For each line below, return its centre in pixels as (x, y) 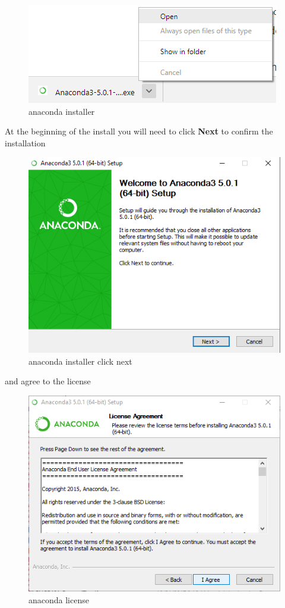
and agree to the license (48, 381)
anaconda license (59, 600)
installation (25, 142)
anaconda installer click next (80, 361)
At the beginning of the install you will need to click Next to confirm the (139, 131)
